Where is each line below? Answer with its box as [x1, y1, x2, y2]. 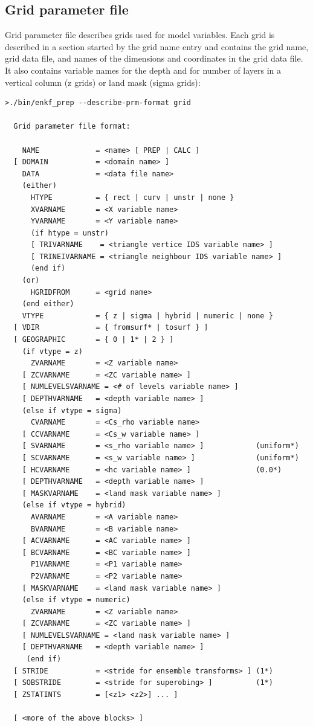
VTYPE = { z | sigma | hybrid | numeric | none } [22, 311, 273, 320]
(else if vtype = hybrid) [22, 501, 126, 510]
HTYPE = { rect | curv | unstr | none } [30, 193, 234, 202]
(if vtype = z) [22, 347, 83, 356]
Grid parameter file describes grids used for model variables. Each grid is [5, 28, 275, 41]
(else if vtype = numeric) [22, 596, 131, 605]
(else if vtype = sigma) [22, 406, 122, 415]
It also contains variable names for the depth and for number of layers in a [5, 63, 282, 76]
